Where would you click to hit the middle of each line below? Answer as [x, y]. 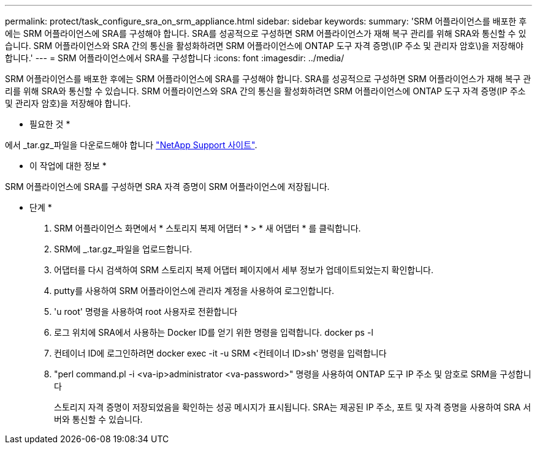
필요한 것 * [50, 124]
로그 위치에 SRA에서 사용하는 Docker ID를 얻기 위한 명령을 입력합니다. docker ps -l [214, 332]
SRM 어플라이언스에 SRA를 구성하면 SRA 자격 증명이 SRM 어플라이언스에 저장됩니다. [167, 187]
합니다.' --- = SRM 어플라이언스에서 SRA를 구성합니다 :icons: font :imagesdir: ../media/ [175, 58]
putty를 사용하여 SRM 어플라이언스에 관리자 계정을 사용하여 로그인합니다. [194, 291]
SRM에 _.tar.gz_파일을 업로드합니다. [123, 249]
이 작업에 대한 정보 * [68, 166]
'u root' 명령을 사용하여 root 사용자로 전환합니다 [146, 311]
